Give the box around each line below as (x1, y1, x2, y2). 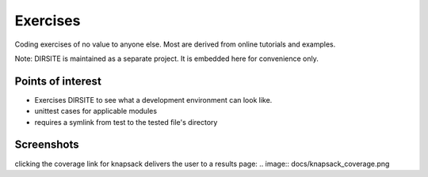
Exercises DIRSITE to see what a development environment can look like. (34, 95, 273, 104)
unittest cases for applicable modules (34, 107, 158, 116)
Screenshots (14, 138, 79, 152)
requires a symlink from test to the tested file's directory (34, 117, 218, 126)
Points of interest (14, 74, 102, 88)
